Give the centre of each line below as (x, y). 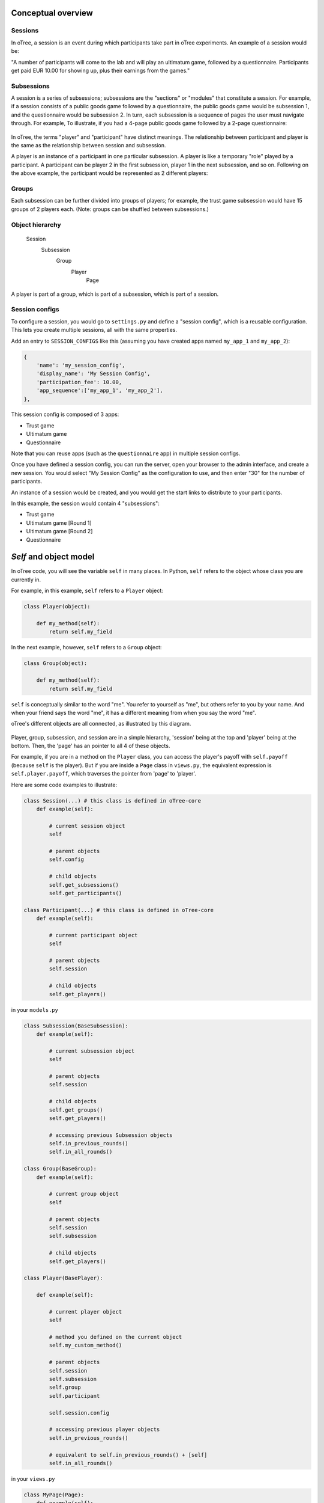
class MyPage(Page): (54, 1495)
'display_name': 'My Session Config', (93, 374)
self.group (65, 1388)
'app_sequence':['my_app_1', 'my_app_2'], (100, 390)
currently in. (26, 580)
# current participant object (93, 935)
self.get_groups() (76, 1110)
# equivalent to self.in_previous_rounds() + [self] (128, 1455)
